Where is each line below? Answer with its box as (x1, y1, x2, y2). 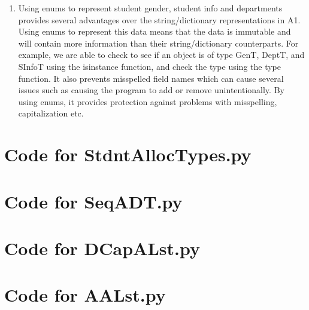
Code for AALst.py (4, 283, 166, 307)
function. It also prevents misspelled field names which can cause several (18, 72, 284, 84)
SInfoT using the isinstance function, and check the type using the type (18, 60, 281, 72)
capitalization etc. (18, 107, 84, 119)
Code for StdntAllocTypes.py (4, 142, 252, 167)
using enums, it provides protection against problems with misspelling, (18, 95, 277, 108)
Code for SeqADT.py (4, 189, 183, 213)
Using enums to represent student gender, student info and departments (18, 2, 283, 14)
